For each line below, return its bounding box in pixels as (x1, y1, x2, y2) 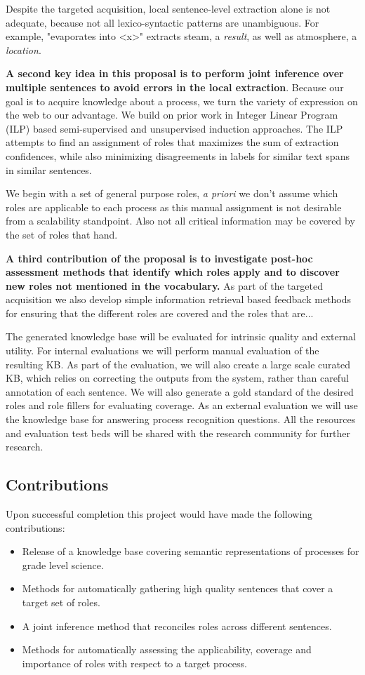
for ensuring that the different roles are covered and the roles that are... (6, 305, 314, 320)
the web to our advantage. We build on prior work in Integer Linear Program (6, 107, 338, 122)
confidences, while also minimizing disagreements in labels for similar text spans (6, 148, 350, 163)
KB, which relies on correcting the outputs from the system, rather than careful (6, 370, 349, 385)
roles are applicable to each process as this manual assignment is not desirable (6, 199, 342, 214)
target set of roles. (22, 594, 100, 609)
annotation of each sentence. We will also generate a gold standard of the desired (6, 384, 354, 399)
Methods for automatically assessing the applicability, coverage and (22, 642, 312, 657)
